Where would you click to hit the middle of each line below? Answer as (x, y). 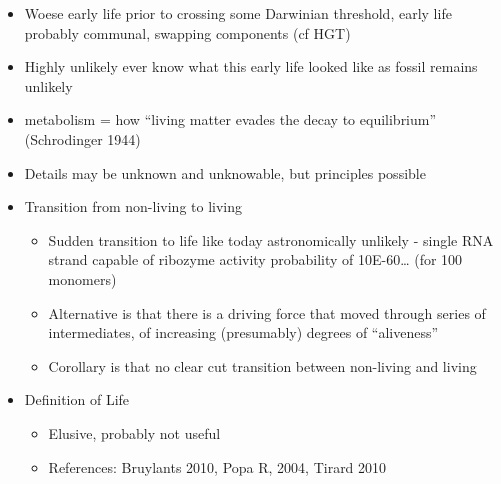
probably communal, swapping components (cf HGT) (187, 32)
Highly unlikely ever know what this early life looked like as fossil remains (251, 66)
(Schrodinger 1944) (82, 138)
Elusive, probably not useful (134, 432)
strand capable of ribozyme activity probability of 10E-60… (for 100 (255, 259)
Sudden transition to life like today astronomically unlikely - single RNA (271, 239)
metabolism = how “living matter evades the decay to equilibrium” (230, 119)
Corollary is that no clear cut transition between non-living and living (262, 365)
